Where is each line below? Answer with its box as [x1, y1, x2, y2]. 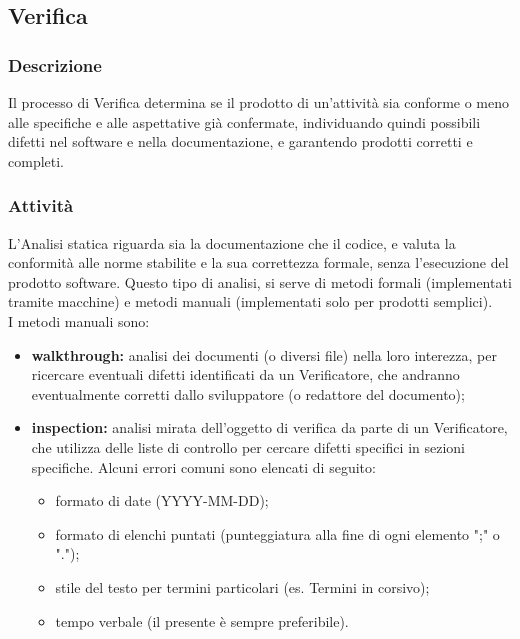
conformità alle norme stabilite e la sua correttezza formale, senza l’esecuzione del [8, 252, 509, 273]
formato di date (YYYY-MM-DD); [55, 490, 269, 511]
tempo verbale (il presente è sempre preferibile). [55, 610, 349, 631]
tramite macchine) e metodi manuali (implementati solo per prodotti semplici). [8, 291, 493, 312]
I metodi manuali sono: [8, 310, 150, 331]
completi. [8, 150, 64, 171]
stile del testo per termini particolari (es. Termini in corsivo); [55, 576, 430, 597]
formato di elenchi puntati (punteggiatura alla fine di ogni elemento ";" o [55, 523, 500, 544]
